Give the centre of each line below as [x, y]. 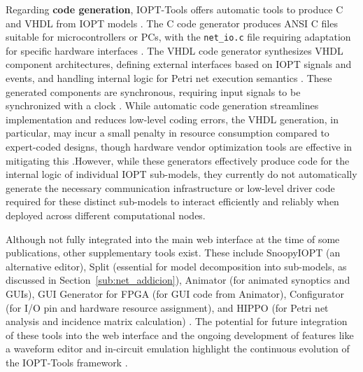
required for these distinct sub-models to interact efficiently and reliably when [172, 201]
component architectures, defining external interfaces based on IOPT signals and [179, 64]
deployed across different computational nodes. [106, 215]
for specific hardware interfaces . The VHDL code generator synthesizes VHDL [175, 50]
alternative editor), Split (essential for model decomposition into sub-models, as [176, 266]
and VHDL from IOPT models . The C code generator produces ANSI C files [172, 23]
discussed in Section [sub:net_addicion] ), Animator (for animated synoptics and [178, 280]
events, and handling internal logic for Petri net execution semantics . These [169, 78]
